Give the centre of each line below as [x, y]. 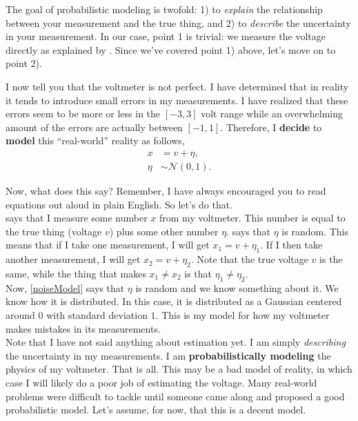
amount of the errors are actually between [94, 127]
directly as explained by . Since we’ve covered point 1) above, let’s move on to [171, 49]
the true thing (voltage [54, 231]
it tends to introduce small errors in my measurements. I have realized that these [177, 100]
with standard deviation [97, 314]
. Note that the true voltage [249, 259]
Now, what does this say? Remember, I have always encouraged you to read [166, 190]
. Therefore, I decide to [271, 127]
